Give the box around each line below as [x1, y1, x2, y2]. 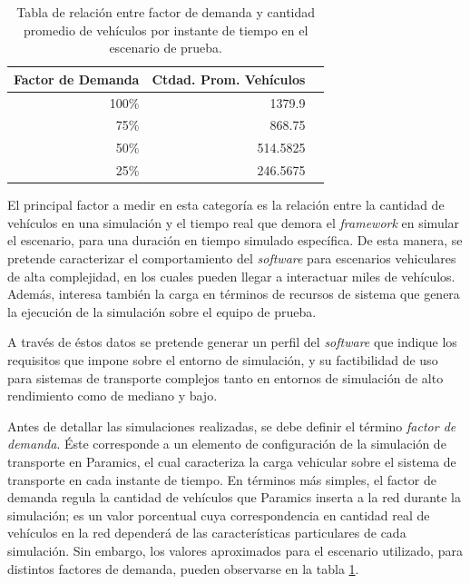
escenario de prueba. [109, 38, 222, 57]
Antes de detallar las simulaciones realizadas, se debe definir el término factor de [7, 416, 456, 435]
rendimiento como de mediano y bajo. [7, 386, 218, 405]
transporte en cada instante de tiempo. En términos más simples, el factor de [7, 470, 436, 489]
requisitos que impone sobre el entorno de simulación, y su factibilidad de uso [7, 351, 438, 369]
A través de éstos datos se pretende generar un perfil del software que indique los [7, 332, 457, 351]
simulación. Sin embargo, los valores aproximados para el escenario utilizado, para [7, 540, 463, 559]
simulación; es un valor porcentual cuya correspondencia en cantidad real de [7, 505, 430, 524]
